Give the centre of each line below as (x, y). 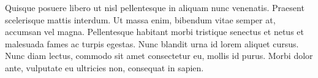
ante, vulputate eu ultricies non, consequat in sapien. (104, 67)
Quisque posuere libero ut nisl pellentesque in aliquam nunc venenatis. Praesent (155, 7)
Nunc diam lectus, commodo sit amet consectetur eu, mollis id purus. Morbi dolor (159, 56)
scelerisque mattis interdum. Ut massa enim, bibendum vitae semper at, (140, 19)
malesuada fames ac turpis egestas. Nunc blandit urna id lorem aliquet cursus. (152, 43)
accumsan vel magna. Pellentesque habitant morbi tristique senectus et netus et (154, 32)
